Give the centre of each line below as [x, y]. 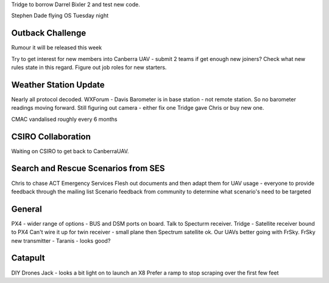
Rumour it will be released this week [57, 48]
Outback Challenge [49, 33]
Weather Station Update [58, 84]
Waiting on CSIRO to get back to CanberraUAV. [70, 151]
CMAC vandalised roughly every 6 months [65, 119]
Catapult [28, 258]
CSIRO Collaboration [51, 136]
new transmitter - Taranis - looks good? [61, 240]
